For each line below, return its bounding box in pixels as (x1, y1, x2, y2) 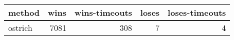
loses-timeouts (168, 7, 226, 18)
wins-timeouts (74, 7, 132, 18)
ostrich (8, 22, 32, 33)
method (8, 7, 40, 18)
